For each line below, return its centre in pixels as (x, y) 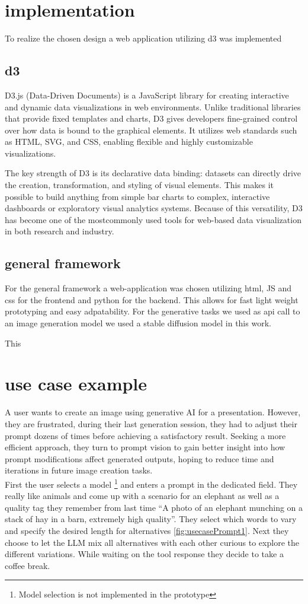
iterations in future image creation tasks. (79, 470)
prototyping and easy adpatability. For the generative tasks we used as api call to (153, 311)
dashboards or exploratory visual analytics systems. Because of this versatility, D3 (154, 208)
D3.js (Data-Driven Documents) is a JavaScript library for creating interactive (147, 95)
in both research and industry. (60, 231)
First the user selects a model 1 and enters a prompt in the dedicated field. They (151, 483)
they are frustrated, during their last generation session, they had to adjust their (151, 423)
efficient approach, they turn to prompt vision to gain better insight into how (145, 447)
